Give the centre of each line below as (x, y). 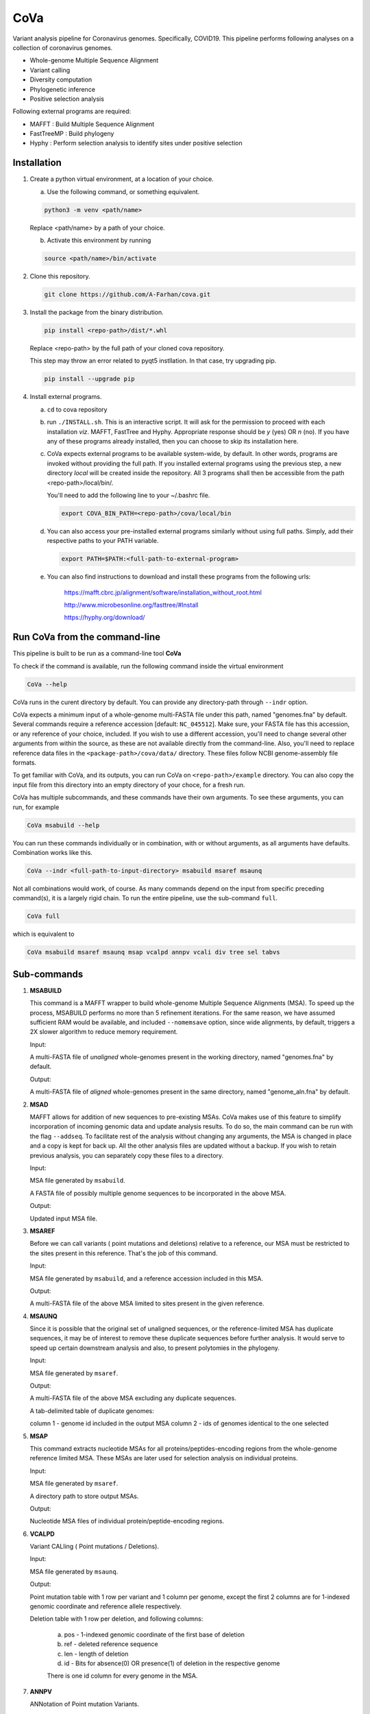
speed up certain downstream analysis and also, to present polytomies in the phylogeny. (155, 1348)
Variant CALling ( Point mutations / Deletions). (94, 1547)
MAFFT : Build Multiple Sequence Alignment (92, 124)
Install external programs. (66, 397)
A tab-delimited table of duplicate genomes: (92, 1411)
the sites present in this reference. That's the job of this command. (124, 1253)
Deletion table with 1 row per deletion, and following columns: (116, 1619)
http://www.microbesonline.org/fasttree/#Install (131, 605)
